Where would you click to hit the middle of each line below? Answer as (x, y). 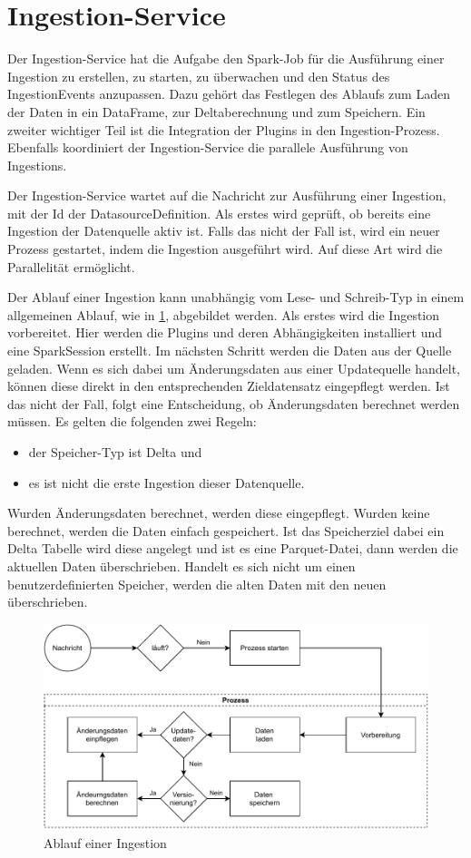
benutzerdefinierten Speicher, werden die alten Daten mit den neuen (197, 584)
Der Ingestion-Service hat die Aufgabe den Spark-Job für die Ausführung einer (226, 58)
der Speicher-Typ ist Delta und (115, 452)
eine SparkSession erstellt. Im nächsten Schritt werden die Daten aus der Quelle (230, 351)
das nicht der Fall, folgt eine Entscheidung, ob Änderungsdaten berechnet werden (234, 403)
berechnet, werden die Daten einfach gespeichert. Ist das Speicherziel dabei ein (226, 530)
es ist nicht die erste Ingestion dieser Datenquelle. (167, 482)
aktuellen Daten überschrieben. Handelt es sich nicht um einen (182, 565)
